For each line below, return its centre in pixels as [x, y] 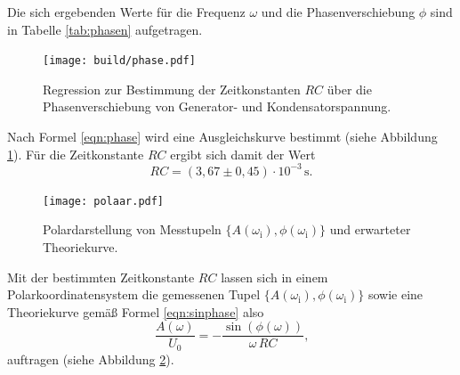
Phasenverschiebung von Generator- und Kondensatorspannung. [217, 106]
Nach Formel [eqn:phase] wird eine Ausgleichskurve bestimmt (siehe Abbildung [222, 137]
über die [349, 89]
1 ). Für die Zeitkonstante [76, 154]
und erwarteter [370, 229]
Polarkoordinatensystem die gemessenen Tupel [134, 294]
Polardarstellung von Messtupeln [132, 229]
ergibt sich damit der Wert [243, 154]
